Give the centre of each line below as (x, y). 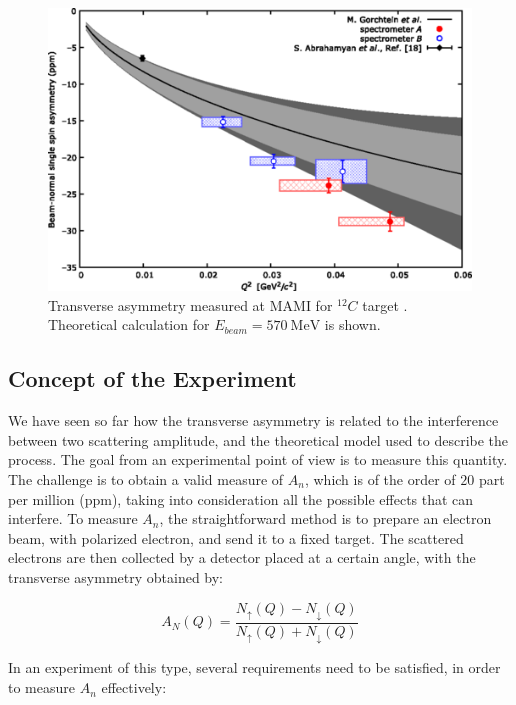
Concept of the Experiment (152, 378)
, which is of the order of (380, 478)
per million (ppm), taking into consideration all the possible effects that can (241, 498)
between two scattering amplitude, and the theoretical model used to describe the (258, 439)
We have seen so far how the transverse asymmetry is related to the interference (253, 420)
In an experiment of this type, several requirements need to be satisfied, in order (254, 667)
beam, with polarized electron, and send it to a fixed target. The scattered (236, 537)
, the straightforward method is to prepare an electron (325, 518)
